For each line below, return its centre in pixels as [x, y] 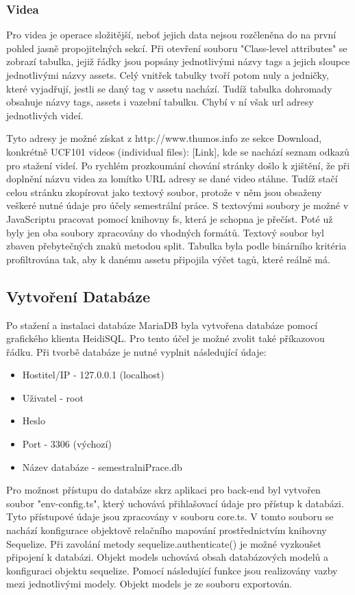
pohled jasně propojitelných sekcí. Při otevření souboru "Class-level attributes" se [177, 48]
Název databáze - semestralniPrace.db [102, 466]
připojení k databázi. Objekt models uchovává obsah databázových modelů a [168, 557]
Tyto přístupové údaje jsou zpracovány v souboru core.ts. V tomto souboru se [170, 517]
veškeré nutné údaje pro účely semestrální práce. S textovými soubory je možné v [177, 205]
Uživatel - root [53, 397]
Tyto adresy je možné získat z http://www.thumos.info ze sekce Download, [164, 138]
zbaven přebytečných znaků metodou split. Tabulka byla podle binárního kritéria [176, 246]
